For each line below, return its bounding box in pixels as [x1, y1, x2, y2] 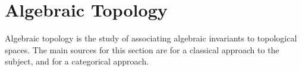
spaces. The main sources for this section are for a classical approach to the [5, 43, 279, 56]
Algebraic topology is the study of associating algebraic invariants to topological [5, 32, 297, 44]
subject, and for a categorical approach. [5, 55, 149, 67]
